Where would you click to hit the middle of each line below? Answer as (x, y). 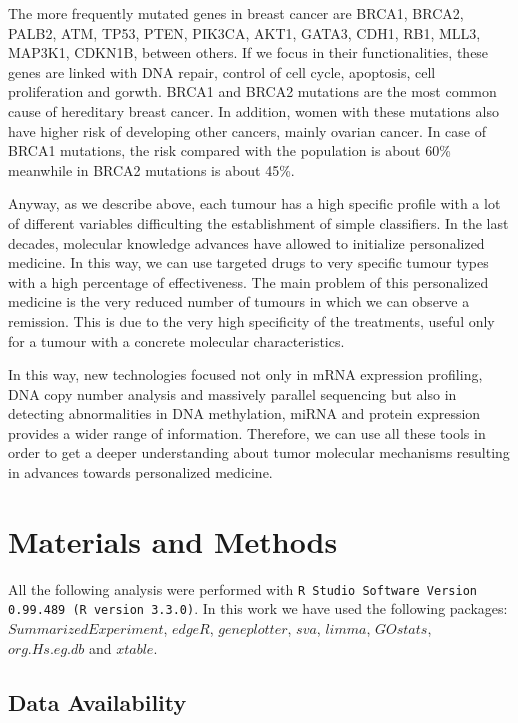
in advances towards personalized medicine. (140, 472)
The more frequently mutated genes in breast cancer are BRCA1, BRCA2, (236, 13)
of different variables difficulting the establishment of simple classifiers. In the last (258, 222)
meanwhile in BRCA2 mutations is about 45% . (151, 169)
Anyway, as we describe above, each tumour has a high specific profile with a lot (254, 203)
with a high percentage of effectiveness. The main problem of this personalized (248, 281)
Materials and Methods (173, 540)
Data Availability (97, 701)
